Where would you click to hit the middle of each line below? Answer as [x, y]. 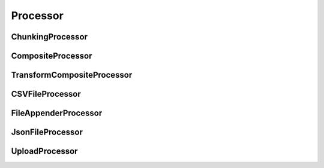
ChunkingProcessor [49, 37]
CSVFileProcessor [46, 94]
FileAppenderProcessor [57, 113]
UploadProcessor [44, 152]
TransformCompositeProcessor [72, 75]
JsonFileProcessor [47, 132]
